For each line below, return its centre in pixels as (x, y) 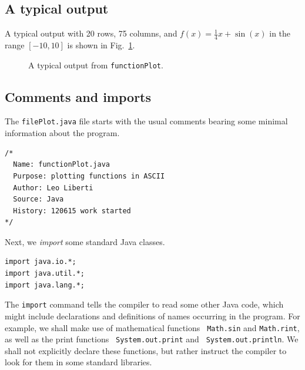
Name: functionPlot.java (61, 165)
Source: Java (38, 199)
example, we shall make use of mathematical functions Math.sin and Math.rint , (152, 327)
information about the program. (62, 133)
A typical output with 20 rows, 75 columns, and (91, 33)
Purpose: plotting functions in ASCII (89, 176)
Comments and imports (78, 96)
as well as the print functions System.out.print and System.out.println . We (152, 339)
